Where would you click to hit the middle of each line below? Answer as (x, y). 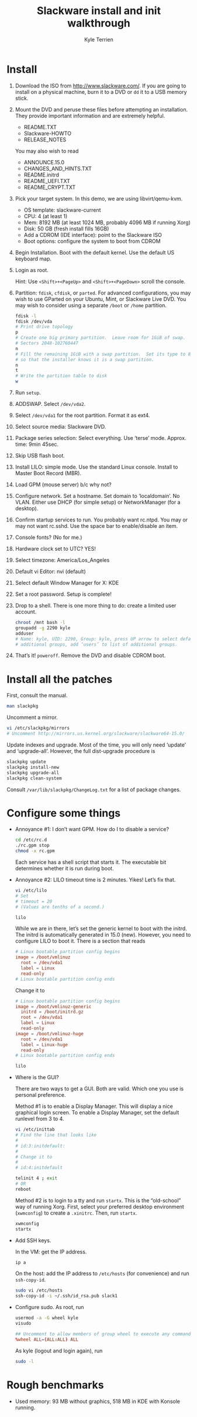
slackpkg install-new (33, 767)
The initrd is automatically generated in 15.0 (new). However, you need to (103, 935)
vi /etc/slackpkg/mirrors (38, 728)
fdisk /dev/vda (34, 321)
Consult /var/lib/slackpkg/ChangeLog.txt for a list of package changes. (94, 789)
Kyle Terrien (99, 39)
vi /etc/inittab (35, 1130)
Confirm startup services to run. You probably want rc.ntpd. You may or (101, 520)
